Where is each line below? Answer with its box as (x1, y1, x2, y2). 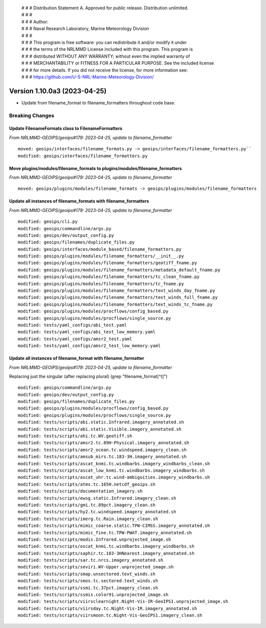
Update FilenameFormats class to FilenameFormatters (9, 126, 123, 132)
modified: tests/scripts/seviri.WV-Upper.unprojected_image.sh (18, 564, 174, 570)
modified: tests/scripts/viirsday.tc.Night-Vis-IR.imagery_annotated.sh (18, 605, 197, 611)
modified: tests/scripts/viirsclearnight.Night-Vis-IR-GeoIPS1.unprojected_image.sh (18, 599, 229, 604)
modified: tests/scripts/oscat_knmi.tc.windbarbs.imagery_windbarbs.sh (18, 544, 195, 549)
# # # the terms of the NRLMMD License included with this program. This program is (21, 46, 193, 52)
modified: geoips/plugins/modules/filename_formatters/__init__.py (18, 253, 184, 259)
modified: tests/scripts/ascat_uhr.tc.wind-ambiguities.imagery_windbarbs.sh (18, 475, 210, 480)
